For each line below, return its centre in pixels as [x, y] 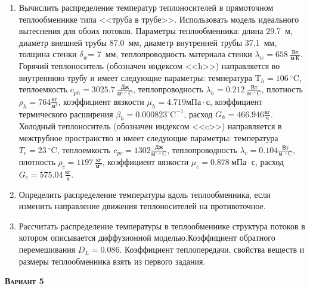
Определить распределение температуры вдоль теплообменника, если [145, 194]
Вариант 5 [24, 281]
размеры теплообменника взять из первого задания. [112, 261]
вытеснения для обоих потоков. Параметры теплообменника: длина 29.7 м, [156, 31]
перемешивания [47, 249]
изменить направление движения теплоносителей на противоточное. [142, 206]
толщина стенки [48, 54]
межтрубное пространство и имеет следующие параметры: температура [148, 138]
